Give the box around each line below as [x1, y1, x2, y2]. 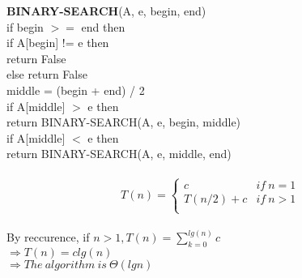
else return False [6, 66, 87, 83]
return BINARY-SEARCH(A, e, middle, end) [6, 145, 232, 162]
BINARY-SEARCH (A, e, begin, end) [6, 2, 206, 19]
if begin [6, 18, 44, 35]
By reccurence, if [6, 229, 90, 246]
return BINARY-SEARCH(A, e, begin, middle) [6, 113, 241, 130]
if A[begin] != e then [6, 34, 109, 51]
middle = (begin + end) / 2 [6, 81, 145, 98]
